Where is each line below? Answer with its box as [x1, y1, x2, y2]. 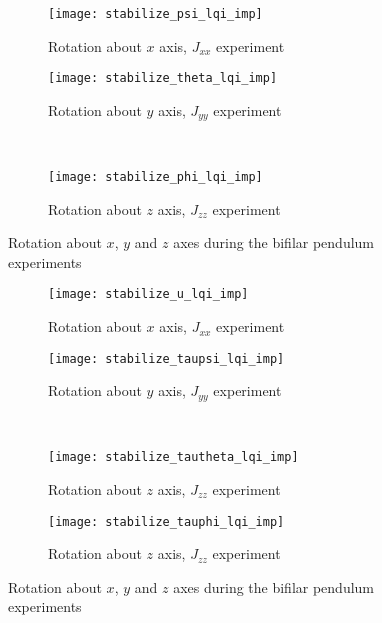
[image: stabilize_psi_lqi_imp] [48, 7, 263, 21]
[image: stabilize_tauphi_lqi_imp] [48, 514, 285, 529]
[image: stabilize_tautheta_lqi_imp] [48, 450, 299, 465]
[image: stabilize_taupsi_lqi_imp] [48, 351, 285, 366]
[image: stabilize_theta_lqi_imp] [48, 71, 278, 86]
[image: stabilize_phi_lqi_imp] [48, 169, 263, 184]
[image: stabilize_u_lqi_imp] [48, 287, 249, 302]
